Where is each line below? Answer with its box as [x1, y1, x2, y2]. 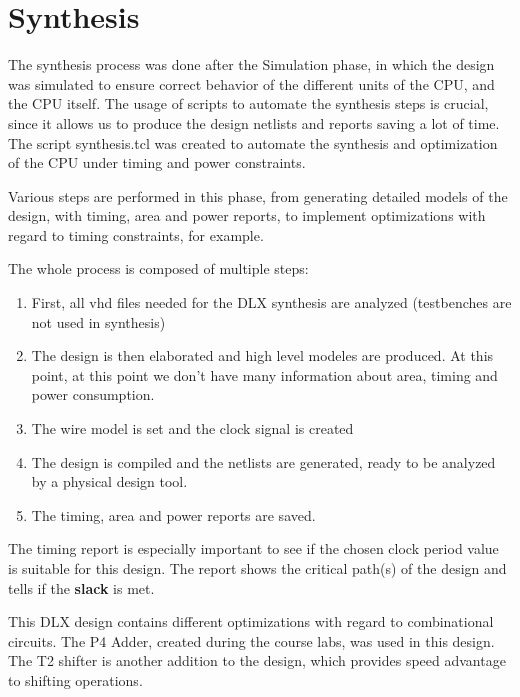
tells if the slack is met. [8, 577, 155, 598]
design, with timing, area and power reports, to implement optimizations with [8, 205, 486, 226]
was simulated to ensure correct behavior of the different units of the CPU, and [8, 73, 495, 94]
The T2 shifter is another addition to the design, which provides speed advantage [8, 650, 506, 671]
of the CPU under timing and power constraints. [8, 152, 306, 173]
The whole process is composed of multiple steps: [8, 258, 309, 279]
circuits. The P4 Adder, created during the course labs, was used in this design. [8, 630, 495, 651]
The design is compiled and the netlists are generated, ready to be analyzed [31, 451, 496, 472]
